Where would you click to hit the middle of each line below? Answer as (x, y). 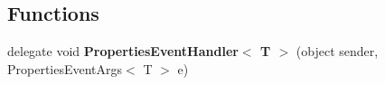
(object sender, (337, 51)
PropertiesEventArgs (65, 68)
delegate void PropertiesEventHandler (123, 51)
